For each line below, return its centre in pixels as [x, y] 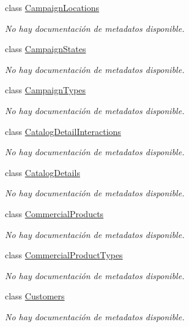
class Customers [35, 296]
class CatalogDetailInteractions [63, 131]
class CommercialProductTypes [64, 255]
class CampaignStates [46, 49]
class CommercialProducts [54, 213]
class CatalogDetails [43, 172]
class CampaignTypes [46, 90]
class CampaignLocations [52, 7]
